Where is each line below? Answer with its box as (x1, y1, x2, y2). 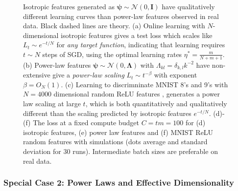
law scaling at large (23, 98, 81, 109)
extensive (23, 70, 50, 80)
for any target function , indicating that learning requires (56, 39, 225, 50)
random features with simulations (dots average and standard (23, 136, 208, 147)
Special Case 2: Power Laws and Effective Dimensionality (3, 176, 235, 189)
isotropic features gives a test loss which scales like (61, 30, 213, 40)
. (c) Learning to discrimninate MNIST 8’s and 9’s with (61, 79, 228, 89)
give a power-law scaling (52, 70, 124, 80)
